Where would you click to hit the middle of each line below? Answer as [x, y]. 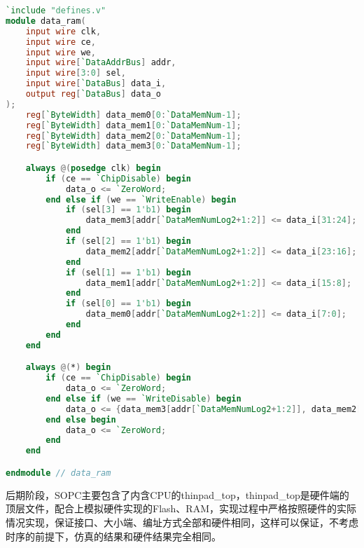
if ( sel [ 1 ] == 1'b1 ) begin [128, 272]
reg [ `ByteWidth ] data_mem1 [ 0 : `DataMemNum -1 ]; [133, 125]
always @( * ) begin [68, 368]
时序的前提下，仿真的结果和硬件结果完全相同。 [113, 536]
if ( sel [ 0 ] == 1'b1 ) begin [128, 304]
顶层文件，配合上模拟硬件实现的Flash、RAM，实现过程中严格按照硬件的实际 [181, 508]
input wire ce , [61, 42]
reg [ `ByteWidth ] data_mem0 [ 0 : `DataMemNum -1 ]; [133, 115]
